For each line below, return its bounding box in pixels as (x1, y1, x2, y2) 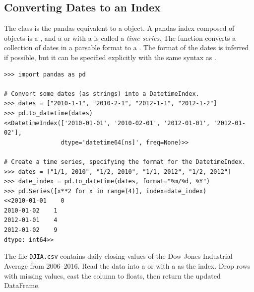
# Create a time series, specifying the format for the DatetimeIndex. (4, 158, 246, 165)
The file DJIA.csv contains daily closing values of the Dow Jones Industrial (4, 251, 233, 261)
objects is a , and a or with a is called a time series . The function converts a (4, 32, 236, 43)
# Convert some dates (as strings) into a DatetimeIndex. (4, 90, 199, 97)
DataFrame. (4, 280, 40, 291)
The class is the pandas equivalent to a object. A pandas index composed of (4, 23, 235, 33)
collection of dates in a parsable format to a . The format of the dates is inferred (4, 42, 249, 53)
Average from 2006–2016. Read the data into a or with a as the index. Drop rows (4, 260, 251, 271)
